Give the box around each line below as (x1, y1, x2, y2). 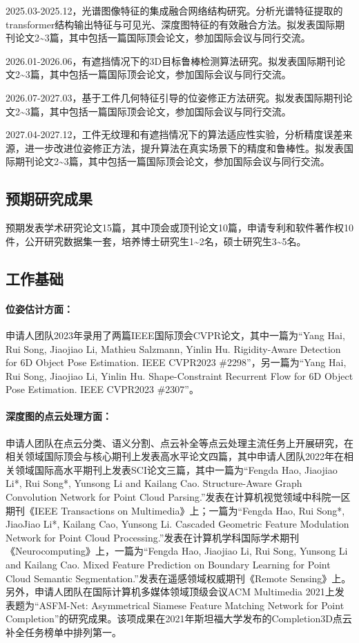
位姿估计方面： (6, 301, 73, 316)
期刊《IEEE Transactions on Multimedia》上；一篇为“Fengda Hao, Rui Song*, (6, 503, 345, 517)
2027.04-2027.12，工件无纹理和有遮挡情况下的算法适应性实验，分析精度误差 (6, 127, 343, 142)
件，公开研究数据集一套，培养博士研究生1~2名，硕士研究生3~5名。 (6, 233, 307, 248)
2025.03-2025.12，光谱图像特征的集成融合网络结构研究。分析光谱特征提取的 (6, 3, 343, 17)
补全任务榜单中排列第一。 (6, 624, 122, 639)
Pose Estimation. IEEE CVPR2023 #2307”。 (6, 382, 199, 396)
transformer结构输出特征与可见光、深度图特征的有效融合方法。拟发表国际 (6, 17, 336, 31)
